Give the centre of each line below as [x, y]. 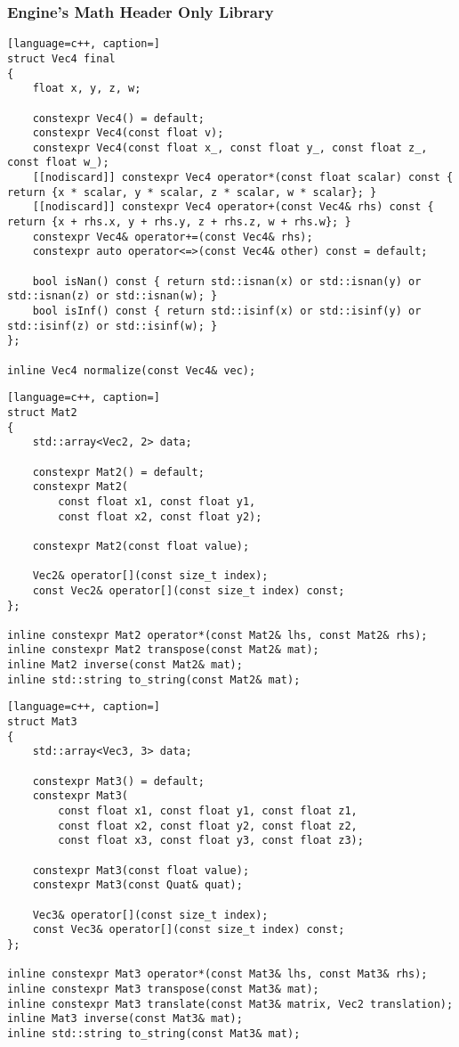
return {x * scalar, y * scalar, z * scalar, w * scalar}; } [192, 192]
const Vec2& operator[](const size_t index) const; [189, 590]
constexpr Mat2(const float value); [141, 546]
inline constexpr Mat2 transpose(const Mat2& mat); [163, 650]
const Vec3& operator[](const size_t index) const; [189, 930]
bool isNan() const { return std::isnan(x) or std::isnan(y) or [227, 281]
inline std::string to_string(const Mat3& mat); [154, 1033]
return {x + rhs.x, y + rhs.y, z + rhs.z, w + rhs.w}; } [179, 222]
